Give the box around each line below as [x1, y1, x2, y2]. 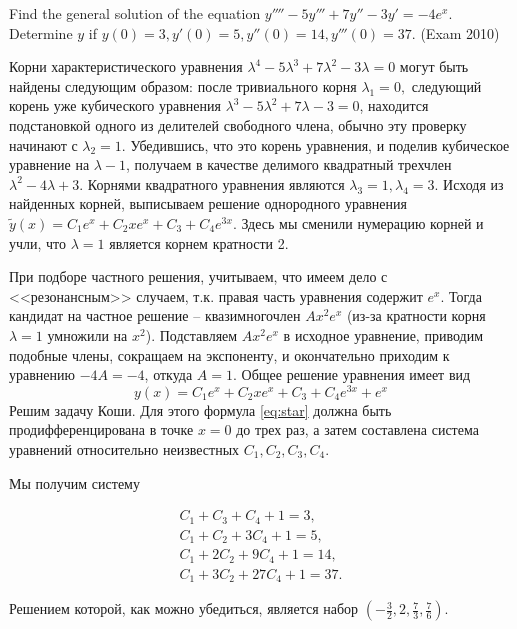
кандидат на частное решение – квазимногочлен [9, 305, 301, 326]
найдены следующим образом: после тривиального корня [9, 75, 357, 96]
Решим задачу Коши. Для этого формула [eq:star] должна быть [9, 399, 392, 420]
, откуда [144, 364, 193, 385]
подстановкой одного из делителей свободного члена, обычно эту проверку [9, 114, 467, 135]
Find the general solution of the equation [9, 3, 261, 23]
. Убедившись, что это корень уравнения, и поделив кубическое [121, 134, 510, 155]
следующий [411, 75, 482, 96]
